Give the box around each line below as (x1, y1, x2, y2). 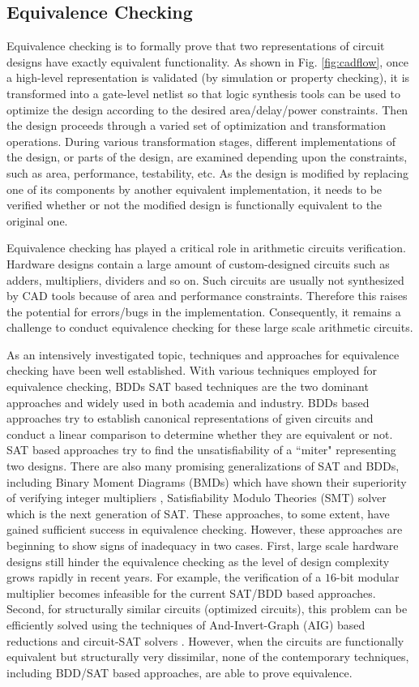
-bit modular (336, 569, 400, 586)
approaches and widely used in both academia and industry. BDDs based (6, 393, 370, 410)
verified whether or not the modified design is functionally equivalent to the (6, 196, 383, 213)
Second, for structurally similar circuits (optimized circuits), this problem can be (6, 600, 408, 617)
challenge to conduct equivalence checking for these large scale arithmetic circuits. (6, 319, 413, 336)
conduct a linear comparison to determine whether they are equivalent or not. (6, 425, 393, 442)
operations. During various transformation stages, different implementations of (6, 132, 396, 149)
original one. (6, 212, 68, 229)
